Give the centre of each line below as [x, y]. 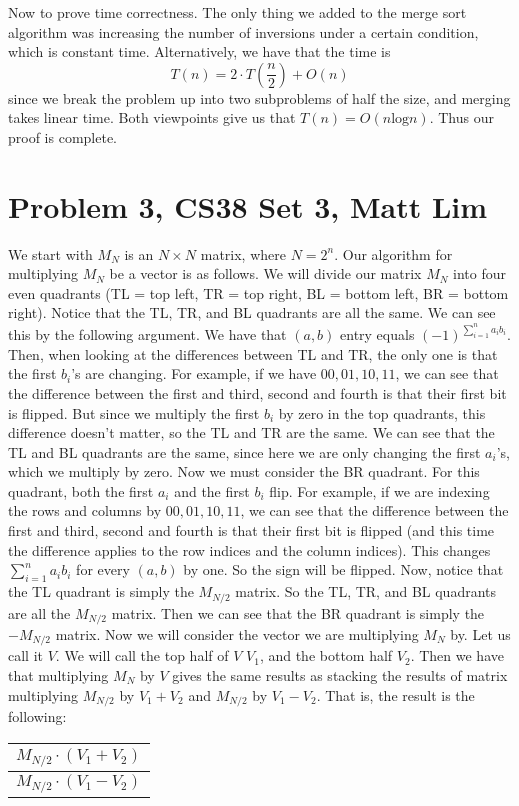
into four [479, 273]
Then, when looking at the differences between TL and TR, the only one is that [253, 353]
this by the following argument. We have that [147, 334]
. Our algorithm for [393, 253]
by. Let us [480, 633]
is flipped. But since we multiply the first [134, 412]
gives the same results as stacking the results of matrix [340, 675]
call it [25, 655]
